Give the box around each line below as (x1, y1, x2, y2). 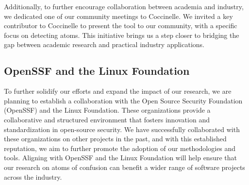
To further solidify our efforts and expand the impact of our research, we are (4, 86, 232, 96)
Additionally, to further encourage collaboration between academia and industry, (4, 1, 244, 11)
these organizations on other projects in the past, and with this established (4, 134, 227, 144)
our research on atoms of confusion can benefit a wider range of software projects (4, 162, 245, 172)
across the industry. (4, 171, 62, 182)
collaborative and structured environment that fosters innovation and (4, 114, 210, 124)
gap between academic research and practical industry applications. (4, 39, 204, 50)
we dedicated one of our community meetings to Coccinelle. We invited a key (4, 11, 233, 21)
